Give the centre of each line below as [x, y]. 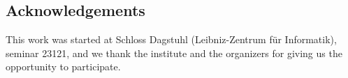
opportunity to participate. [63, 67]
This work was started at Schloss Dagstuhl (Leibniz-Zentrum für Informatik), [171, 39]
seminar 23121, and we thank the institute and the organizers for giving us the [174, 53]
